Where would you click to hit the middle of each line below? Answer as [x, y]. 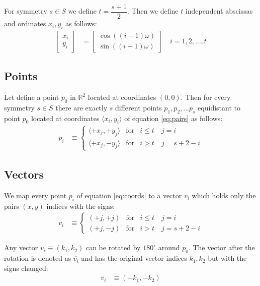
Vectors [24, 174]
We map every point [35, 195]
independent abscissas [219, 11]
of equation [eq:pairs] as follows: [174, 118]
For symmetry [26, 11]
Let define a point [32, 97]
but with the [227, 258]
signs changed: [26, 268]
